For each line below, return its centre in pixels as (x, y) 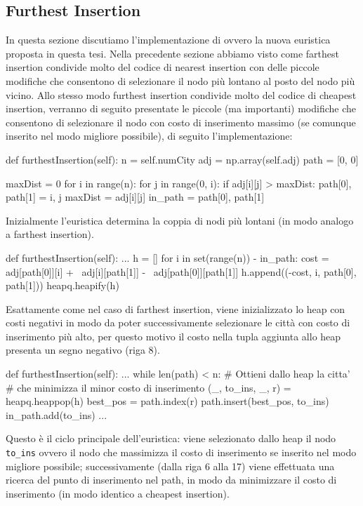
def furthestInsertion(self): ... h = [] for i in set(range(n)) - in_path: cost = (167, 257)
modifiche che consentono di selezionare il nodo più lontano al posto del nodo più (180, 80)
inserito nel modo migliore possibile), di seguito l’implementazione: (149, 136)
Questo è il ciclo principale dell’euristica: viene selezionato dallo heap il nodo (171, 438)
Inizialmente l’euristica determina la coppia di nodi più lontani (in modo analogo (180, 220)
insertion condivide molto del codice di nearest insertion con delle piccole (163, 67)
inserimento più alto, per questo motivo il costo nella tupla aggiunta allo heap (173, 336)
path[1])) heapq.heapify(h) (62, 285)
